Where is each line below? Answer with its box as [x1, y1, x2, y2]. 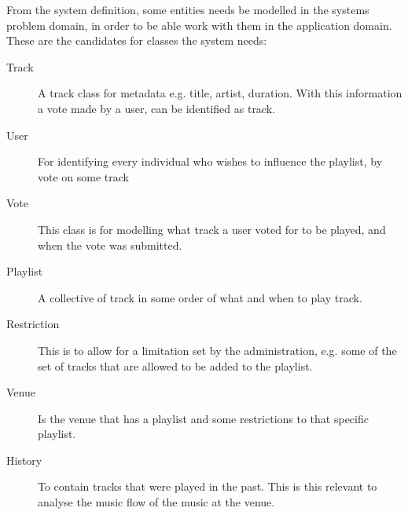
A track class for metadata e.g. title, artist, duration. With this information [38, 85, 402, 101]
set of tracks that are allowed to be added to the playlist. [38, 357, 313, 374]
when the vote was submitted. [38, 236, 182, 253]
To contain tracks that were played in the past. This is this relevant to [38, 478, 377, 495]
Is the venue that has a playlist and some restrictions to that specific [38, 410, 369, 426]
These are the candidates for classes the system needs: [6, 32, 267, 49]
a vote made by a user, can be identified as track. [38, 100, 275, 116]
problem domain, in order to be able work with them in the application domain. [6, 16, 392, 33]
